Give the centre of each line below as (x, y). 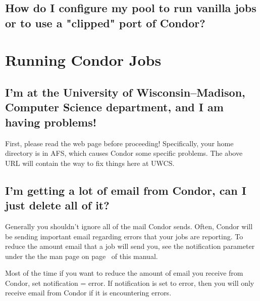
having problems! (51, 122)
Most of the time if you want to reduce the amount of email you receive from (124, 273)
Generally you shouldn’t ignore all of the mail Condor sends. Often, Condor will (129, 226)
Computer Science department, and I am (114, 107)
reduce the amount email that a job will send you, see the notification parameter (130, 246)
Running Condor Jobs (83, 60)
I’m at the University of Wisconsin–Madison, (125, 92)
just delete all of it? (57, 205)
